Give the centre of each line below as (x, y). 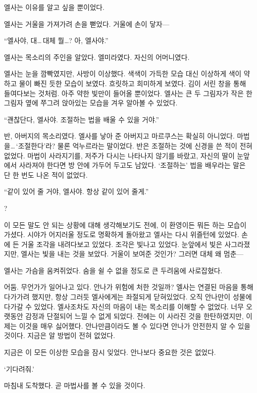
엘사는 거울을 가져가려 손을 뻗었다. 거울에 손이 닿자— (87, 24)
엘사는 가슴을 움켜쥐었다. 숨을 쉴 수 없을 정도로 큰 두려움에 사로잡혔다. (113, 270)
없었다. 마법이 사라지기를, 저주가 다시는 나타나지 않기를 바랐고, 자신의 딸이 (119, 155)
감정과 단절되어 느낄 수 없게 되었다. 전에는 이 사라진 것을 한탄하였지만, (135, 316)
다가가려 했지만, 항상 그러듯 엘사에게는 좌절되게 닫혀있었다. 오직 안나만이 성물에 (128, 297)
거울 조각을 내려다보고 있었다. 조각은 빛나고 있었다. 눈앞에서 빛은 (122, 244)
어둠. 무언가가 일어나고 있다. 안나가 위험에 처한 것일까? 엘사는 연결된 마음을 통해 (129, 287)
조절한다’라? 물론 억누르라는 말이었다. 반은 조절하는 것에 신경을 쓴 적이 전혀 (135, 145)
